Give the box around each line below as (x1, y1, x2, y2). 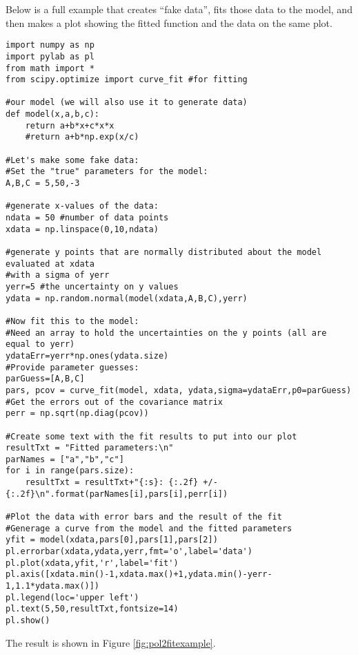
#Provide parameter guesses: (6, 362, 139, 372)
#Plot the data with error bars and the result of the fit (6, 512, 282, 522)
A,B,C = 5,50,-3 (6, 178, 80, 189)
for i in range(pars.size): (6, 466, 135, 476)
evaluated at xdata (6, 258, 95, 269)
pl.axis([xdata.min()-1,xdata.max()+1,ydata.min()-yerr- (6, 569, 272, 580)
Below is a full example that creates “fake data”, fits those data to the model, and (6, 2, 352, 16)
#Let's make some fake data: (6, 155, 139, 165)
